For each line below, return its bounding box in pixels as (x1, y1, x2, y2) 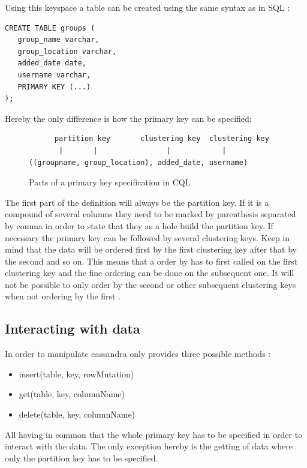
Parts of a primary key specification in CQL (29, 176, 191, 188)
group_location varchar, (17, 47, 117, 56)
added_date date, (17, 59, 87, 68)
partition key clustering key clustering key (54, 134, 269, 143)
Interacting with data (5, 319, 140, 338)
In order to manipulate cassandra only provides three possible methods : (5, 347, 271, 360)
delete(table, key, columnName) (19, 408, 136, 421)
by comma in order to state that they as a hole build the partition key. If (5, 219, 273, 232)
